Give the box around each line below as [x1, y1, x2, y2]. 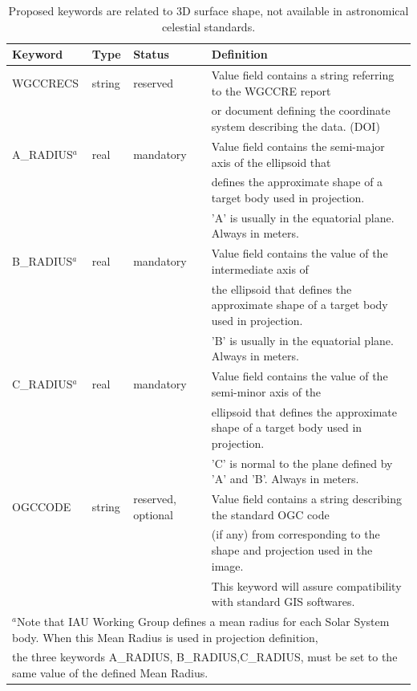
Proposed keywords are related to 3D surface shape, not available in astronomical [8, 2, 409, 18]
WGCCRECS [12, 74, 79, 91]
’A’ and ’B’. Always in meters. [211, 470, 359, 487]
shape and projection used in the [211, 542, 373, 559]
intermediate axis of [211, 260, 309, 277]
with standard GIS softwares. [211, 593, 355, 610]
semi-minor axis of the [211, 383, 322, 400]
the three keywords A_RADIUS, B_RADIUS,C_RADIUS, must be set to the [12, 648, 398, 665]
